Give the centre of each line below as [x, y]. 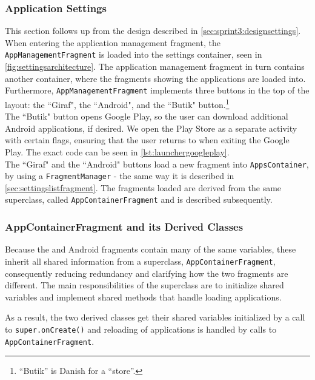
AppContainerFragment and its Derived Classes [124, 227]
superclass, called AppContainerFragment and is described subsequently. [139, 199]
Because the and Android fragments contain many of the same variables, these [151, 249]
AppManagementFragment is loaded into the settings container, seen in [134, 54]
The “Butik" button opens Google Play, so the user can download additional [147, 116]
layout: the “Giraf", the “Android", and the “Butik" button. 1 [117, 103]
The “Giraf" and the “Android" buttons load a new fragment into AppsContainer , [157, 164]
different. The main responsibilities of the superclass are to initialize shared [144, 285]
